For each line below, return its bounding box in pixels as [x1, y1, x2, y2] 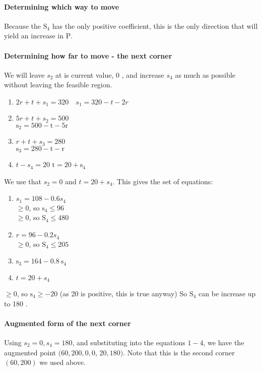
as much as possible [175, 69, 236, 80]
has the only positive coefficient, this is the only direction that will [52, 20, 258, 31]
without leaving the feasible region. [4, 79, 112, 90]
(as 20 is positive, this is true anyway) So [59, 288, 187, 299]
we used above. [39, 357, 86, 367]
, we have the [203, 337, 244, 347]
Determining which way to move [4, 1, 119, 12]
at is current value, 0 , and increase [55, 69, 164, 80]
